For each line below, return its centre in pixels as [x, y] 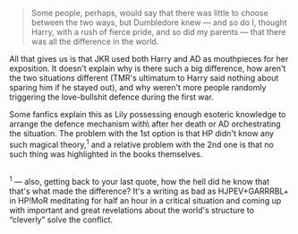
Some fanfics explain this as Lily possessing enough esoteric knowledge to [148, 114]
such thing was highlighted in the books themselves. [106, 154]
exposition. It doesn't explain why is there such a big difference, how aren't [148, 68]
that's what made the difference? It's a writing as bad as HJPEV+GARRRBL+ [149, 191]
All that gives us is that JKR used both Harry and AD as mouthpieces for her [149, 59]
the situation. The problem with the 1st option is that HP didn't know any [142, 133]
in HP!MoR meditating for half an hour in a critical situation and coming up [145, 200]
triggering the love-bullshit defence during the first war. [112, 97]
